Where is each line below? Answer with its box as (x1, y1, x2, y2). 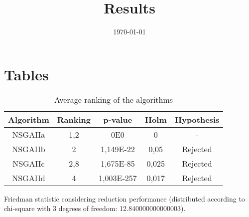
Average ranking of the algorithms (54, 93, 173, 105)
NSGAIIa (12, 128, 45, 140)
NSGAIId (12, 172, 45, 184)
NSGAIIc (12, 157, 45, 169)
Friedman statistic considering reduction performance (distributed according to (4, 193, 245, 204)
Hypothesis (174, 113, 220, 125)
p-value (103, 113, 132, 125)
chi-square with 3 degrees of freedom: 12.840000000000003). (4, 203, 186, 214)
